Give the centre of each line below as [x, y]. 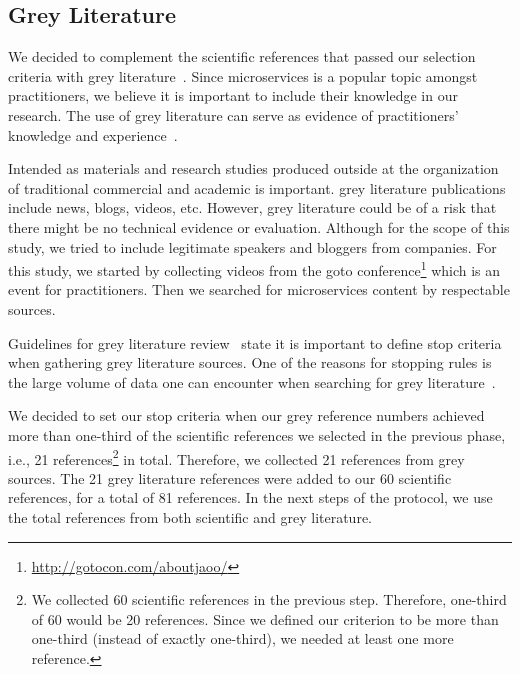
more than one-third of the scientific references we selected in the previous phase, [257, 434]
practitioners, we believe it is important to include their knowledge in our [233, 95]
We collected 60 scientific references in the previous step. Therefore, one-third [269, 599]
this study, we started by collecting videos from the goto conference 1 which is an [254, 268]
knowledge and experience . [93, 134]
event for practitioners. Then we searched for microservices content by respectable [259, 289]
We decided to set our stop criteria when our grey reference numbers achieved [246, 415]
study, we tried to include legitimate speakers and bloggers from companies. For [252, 246]
